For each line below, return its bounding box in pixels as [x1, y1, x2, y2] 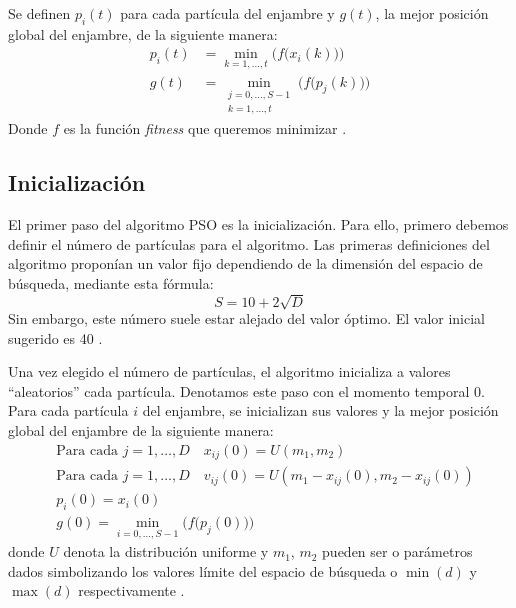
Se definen [8, 3, 71, 23]
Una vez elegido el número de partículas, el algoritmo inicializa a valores [8, 361, 451, 382]
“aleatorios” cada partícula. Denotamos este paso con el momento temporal [8, 380, 470, 401]
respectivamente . [78, 580, 185, 601]
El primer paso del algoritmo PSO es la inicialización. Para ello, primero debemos [8, 214, 509, 235]
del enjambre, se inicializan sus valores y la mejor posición [142, 400, 499, 421]
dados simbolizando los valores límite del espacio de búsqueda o [8, 560, 398, 581]
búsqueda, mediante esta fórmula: [8, 272, 214, 293]
